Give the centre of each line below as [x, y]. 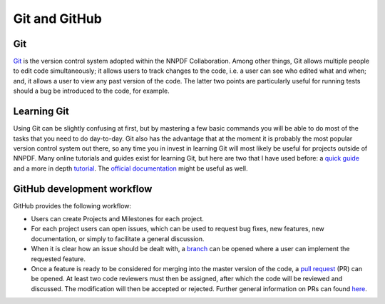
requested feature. [58, 259]
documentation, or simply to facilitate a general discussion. [118, 238]
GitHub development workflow [83, 189]
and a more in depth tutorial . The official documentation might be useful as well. [131, 168]
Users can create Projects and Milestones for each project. [118, 219]
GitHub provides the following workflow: [72, 206]
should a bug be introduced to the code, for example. [92, 91]
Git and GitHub [58, 19]
